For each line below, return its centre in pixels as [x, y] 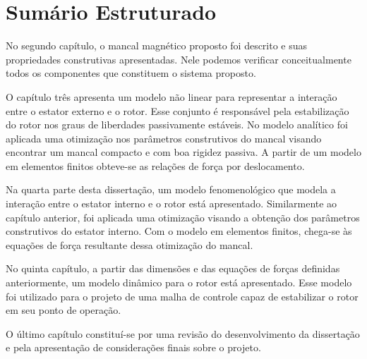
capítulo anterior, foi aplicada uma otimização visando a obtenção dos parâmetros [183, 217]
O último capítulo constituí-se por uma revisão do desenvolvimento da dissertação [183, 333]
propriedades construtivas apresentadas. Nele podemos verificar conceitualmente [179, 59]
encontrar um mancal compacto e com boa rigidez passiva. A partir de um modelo [183, 152]
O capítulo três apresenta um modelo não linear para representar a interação [172, 96]
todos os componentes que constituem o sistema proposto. [131, 73]
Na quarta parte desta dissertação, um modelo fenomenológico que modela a [171, 189]
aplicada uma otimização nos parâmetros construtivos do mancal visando [164, 138]
